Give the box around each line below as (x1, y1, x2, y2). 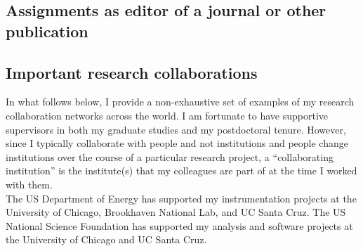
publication (6, 20, 88, 41)
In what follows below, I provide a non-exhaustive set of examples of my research (6, 94, 355, 109)
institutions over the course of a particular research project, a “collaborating (6, 149, 334, 164)
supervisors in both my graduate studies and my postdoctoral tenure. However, (6, 122, 346, 136)
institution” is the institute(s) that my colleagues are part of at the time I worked (6, 163, 357, 178)
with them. (6, 176, 53, 191)
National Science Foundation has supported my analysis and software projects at (6, 218, 353, 233)
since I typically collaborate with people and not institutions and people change (6, 136, 348, 150)
